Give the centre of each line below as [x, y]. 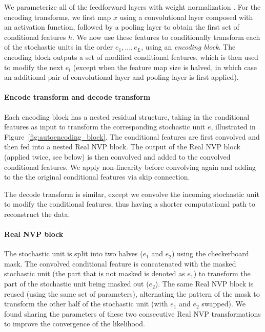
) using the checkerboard [210, 253]
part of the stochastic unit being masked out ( [77, 284]
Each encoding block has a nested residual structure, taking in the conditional [127, 116]
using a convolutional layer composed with [186, 17]
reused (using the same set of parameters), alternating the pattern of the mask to [132, 293]
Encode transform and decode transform [77, 97]
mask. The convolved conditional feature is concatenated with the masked [120, 263]
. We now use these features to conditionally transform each [166, 37]
